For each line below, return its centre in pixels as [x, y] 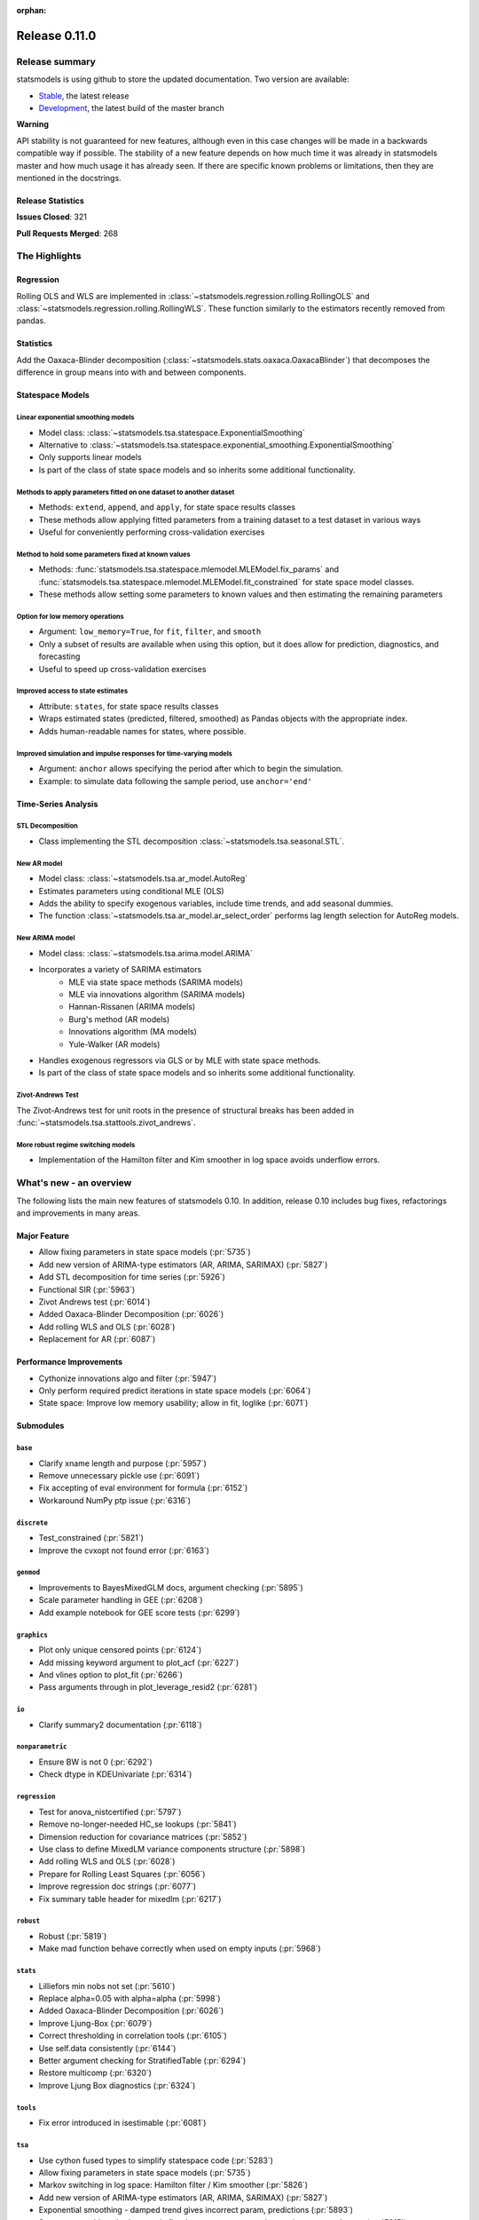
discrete [32, 1523]
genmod [28, 1573]
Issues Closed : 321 [52, 217]
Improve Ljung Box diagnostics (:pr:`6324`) [117, 2085]
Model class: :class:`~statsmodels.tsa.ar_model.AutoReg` [143, 878]
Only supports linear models [90, 457]
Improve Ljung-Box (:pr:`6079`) [95, 2023]
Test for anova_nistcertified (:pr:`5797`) [110, 1812]
